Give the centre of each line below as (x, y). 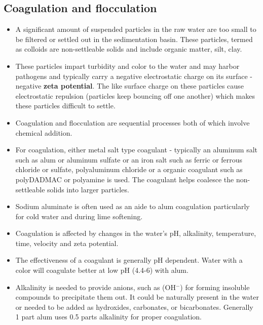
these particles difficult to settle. (65, 106)
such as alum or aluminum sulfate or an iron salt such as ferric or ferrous (129, 159)
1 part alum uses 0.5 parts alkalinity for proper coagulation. (108, 317)
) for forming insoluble (215, 287)
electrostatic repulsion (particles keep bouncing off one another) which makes (135, 95)
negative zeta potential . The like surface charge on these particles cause (129, 86)
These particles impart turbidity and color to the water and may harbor (127, 66)
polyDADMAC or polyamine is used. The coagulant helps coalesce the (125, 179)
